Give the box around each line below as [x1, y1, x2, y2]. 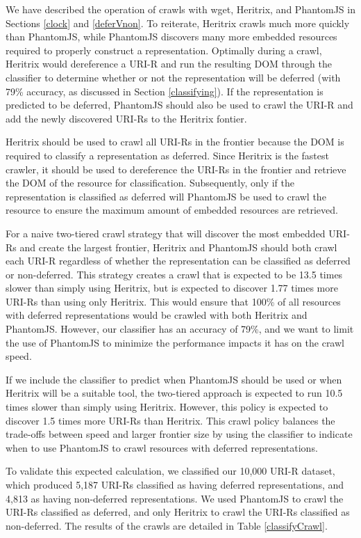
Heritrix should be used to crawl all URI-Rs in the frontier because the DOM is [6, 134, 344, 149]
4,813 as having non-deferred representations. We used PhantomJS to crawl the [6, 491, 344, 505]
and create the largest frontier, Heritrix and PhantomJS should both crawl [19, 239, 337, 254]
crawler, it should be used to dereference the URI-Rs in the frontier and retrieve [6, 161, 346, 176]
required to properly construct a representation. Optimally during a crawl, [6, 42, 322, 57]
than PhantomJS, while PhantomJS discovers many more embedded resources [6, 29, 337, 44]
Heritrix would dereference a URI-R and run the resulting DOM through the [6, 56, 332, 71]
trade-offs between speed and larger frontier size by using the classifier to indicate [6, 427, 353, 441]
